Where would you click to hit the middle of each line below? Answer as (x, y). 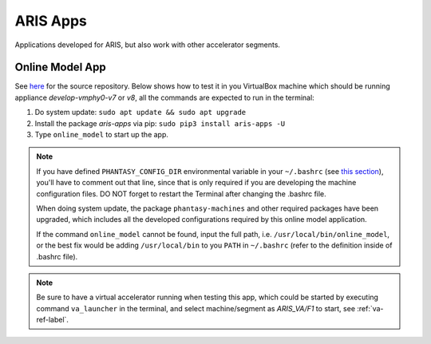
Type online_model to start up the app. (102, 135)
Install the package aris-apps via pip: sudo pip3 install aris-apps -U (160, 123)
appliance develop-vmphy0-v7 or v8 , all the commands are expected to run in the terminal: (164, 97)
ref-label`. (53, 320)
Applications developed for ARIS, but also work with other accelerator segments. (148, 45)
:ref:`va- (370, 308)
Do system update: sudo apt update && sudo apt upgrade (140, 113)
